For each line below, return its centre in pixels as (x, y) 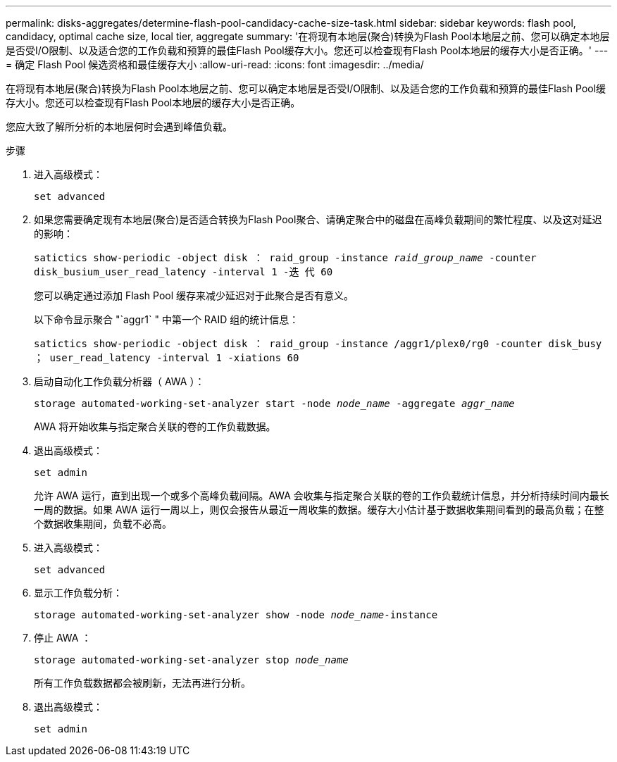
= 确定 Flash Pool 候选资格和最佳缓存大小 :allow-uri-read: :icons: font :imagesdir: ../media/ (215, 64)
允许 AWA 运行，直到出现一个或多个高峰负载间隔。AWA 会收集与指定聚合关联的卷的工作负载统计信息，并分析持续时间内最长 (322, 495)
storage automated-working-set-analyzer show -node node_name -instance (236, 615)
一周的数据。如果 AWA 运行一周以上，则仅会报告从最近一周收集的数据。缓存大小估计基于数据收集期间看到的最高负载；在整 (319, 510)
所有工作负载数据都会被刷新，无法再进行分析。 (142, 683)
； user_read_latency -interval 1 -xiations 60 (167, 358)
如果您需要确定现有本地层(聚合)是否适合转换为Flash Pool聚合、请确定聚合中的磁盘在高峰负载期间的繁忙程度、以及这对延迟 (318, 219)
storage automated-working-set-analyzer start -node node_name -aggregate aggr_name (274, 404)
